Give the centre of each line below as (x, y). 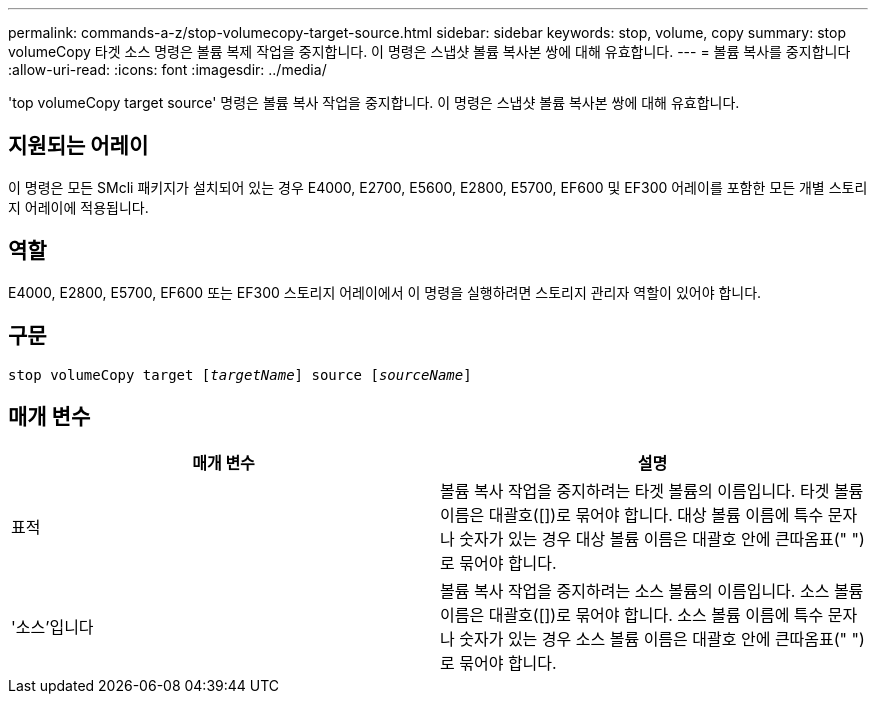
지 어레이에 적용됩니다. (78, 207)
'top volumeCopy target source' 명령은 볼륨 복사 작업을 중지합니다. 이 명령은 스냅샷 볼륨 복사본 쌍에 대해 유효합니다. (374, 102)
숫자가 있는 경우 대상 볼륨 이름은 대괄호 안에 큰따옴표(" (653, 539)
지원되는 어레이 (78, 146)
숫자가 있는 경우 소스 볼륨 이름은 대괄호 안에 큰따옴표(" (653, 639)
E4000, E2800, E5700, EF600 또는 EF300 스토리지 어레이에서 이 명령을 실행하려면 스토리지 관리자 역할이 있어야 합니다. (385, 292)
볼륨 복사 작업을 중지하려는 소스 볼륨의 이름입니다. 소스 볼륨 (652, 591)
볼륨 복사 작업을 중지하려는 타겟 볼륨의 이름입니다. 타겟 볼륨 (652, 491)
